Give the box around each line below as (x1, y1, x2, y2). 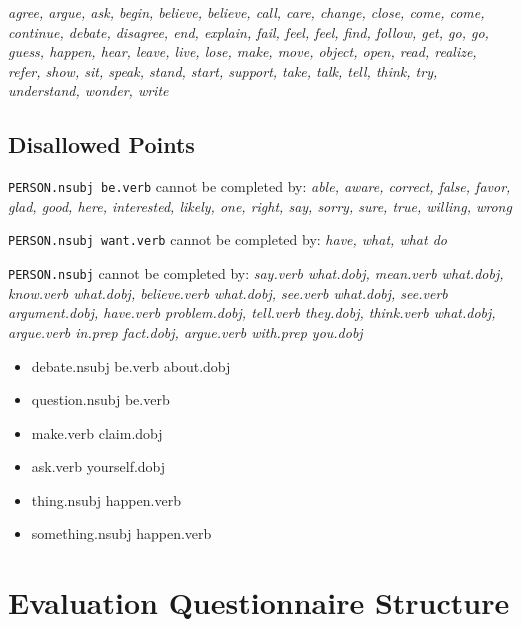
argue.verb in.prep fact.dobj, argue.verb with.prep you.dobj (8, 321, 363, 342)
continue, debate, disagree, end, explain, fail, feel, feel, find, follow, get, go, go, (8, 21, 489, 42)
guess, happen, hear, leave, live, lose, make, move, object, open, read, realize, (8, 41, 477, 62)
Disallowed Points (8, 129, 195, 160)
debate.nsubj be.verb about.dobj (31, 355, 231, 376)
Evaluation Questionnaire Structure (8, 582, 510, 623)
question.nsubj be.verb (31, 389, 170, 410)
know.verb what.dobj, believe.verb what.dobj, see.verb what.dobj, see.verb (8, 282, 448, 303)
